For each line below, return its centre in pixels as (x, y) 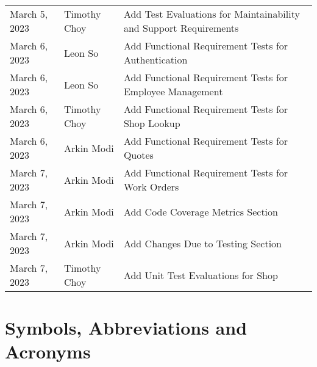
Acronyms (48, 351)
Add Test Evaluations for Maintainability (212, 14)
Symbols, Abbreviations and (126, 328)
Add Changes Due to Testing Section (202, 243)
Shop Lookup (152, 123)
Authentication (155, 60)
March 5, (29, 14)
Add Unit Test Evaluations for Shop (201, 275)
